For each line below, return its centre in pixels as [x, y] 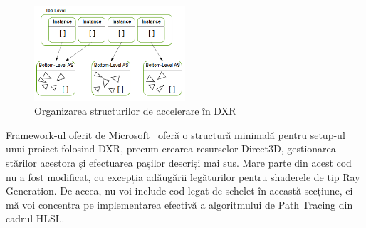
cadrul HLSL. [35, 218]
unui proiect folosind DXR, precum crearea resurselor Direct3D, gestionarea [171, 149]
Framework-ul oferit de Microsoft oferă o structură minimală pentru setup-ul [176, 134]
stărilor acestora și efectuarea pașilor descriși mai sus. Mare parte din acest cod [179, 162]
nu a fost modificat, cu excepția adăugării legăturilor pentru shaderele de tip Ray [183, 176]
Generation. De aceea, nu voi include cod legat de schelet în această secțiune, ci [179, 191]
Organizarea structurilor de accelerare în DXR [135, 111]
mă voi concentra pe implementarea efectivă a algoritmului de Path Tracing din [179, 204]
